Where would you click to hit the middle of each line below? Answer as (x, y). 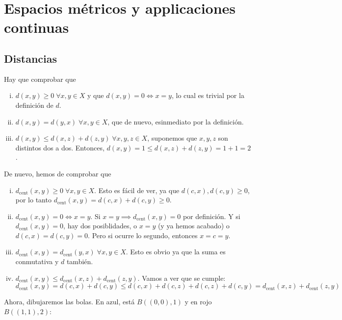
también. (80, 261)
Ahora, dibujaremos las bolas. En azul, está (69, 302)
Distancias (31, 58)
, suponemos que (172, 138)
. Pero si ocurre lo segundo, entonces (143, 235)
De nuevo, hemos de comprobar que (58, 173)
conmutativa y (37, 261)
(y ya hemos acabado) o (194, 226)
